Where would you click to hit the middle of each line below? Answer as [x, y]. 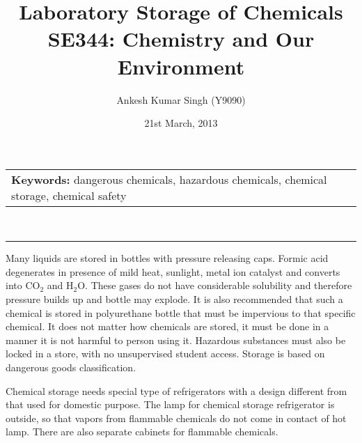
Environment [181, 66]
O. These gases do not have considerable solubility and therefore [215, 285]
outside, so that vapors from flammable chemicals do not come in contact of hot [176, 418]
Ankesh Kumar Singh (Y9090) [181, 99]
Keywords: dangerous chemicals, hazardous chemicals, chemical [169, 179]
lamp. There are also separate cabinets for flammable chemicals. [142, 432]
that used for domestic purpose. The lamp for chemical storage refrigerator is [170, 404]
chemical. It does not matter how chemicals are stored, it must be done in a [167, 326]
